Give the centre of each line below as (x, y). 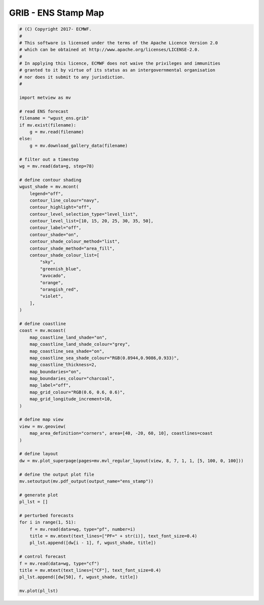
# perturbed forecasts (46, 515)
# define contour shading (50, 180)
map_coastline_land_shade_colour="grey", (80, 344)
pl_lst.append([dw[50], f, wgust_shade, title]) (79, 577)
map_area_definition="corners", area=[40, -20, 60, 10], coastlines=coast (121, 433)
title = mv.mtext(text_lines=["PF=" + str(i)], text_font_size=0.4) (113, 536)
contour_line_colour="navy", (65, 200)
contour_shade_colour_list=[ (65, 255)
